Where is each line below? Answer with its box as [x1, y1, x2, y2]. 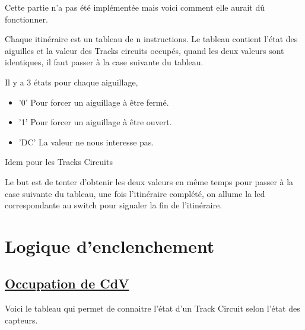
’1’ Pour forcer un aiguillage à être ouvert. [18, 116, 172, 128]
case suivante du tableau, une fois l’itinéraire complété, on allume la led [5, 187, 265, 199]
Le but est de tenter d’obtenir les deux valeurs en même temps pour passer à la [5, 175, 294, 188]
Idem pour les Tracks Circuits [5, 156, 113, 168]
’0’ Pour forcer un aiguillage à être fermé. [18, 96, 169, 108]
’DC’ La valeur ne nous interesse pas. [18, 135, 154, 148]
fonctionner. [5, 12, 48, 25]
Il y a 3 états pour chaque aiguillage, [5, 75, 138, 88]
